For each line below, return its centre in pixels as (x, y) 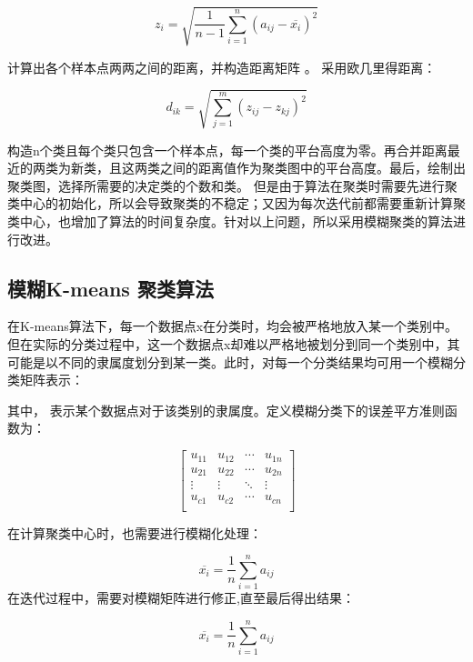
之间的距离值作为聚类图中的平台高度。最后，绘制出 (312, 168)
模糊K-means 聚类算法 (111, 288)
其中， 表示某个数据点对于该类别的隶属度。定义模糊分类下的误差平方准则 (226, 410)
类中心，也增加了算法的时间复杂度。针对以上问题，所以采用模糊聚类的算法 (230, 221)
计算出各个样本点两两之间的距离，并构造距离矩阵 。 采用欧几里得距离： (222, 67)
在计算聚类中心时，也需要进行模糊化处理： (135, 532)
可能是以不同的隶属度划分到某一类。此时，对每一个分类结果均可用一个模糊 (230, 361)
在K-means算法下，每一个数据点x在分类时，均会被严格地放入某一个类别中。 (233, 326)
